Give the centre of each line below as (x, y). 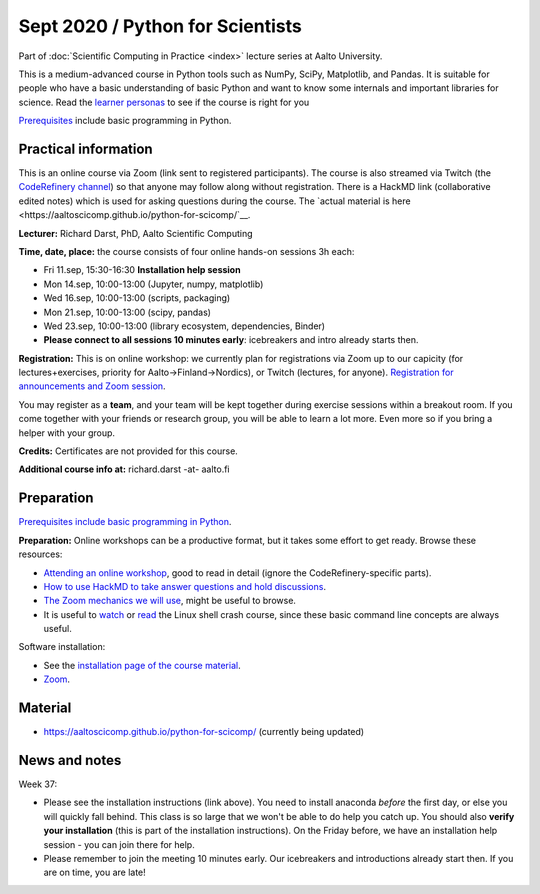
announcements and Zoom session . (92, 386)
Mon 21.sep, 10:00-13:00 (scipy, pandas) (127, 312)
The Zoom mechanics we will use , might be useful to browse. (170, 601)
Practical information (86, 148)
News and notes (70, 760)
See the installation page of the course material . (142, 665)
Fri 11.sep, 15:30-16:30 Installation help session (142, 270)
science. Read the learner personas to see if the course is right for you (164, 102)
